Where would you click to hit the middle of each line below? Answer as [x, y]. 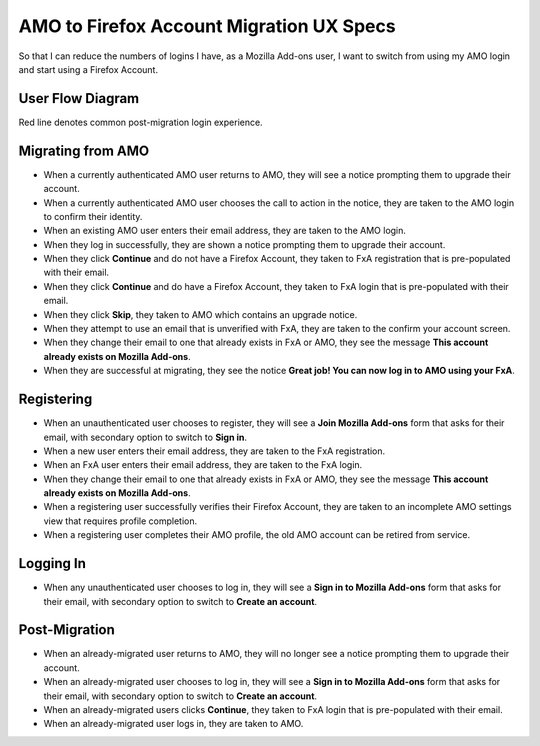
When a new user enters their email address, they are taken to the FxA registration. [214, 451]
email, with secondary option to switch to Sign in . [145, 437]
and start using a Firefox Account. [88, 69]
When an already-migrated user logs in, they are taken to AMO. [173, 724]
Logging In [52, 563]
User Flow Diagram [79, 98]
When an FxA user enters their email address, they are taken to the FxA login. [203, 465]
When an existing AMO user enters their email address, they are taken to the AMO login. [225, 231]
